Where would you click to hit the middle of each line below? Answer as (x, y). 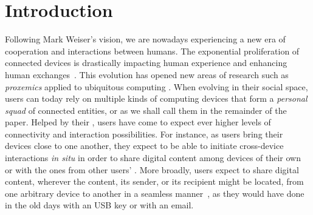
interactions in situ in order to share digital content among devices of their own (153, 158)
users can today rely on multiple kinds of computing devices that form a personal (156, 98)
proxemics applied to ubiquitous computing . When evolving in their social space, (156, 86)
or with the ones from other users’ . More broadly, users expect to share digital (152, 169)
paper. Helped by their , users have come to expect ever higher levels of (138, 122)
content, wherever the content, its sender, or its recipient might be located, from (154, 181)
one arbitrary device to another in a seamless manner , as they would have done (155, 193)
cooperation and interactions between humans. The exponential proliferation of (152, 51)
